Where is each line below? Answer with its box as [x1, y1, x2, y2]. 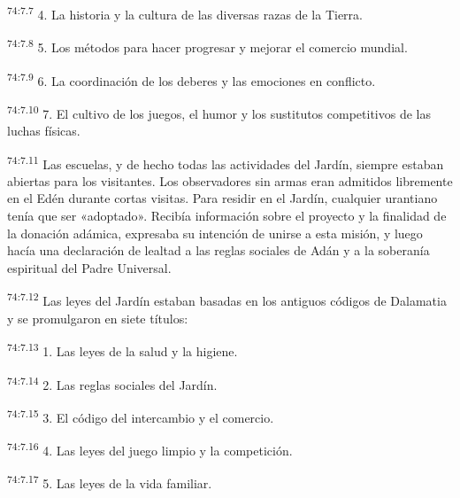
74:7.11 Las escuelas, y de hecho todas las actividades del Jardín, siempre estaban [7, 152, 444, 173]
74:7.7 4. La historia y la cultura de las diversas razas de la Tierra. [7, 3, 363, 23]
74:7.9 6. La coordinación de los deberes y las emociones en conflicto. [7, 68, 376, 89]
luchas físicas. [7, 121, 80, 139]
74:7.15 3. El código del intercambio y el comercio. [7, 405, 274, 426]
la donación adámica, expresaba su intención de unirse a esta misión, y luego [7, 223, 423, 242]
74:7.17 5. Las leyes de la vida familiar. [7, 471, 212, 492]
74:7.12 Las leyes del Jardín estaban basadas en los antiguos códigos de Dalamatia [7, 289, 447, 310]
